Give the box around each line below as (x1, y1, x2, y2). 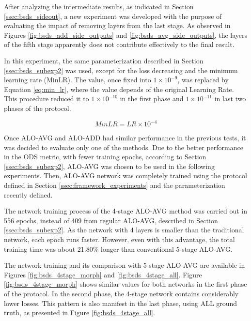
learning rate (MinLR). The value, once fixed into (4, 75, 151, 85)
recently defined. (4, 189, 53, 199)
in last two (214, 93, 246, 104)
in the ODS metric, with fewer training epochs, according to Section (4, 152, 206, 162)
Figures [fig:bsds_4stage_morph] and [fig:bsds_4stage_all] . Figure (4, 269, 202, 279)
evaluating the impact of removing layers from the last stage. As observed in (4, 20, 231, 31)
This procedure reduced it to (4, 93, 89, 104)
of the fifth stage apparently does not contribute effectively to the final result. (4, 39, 235, 49)
